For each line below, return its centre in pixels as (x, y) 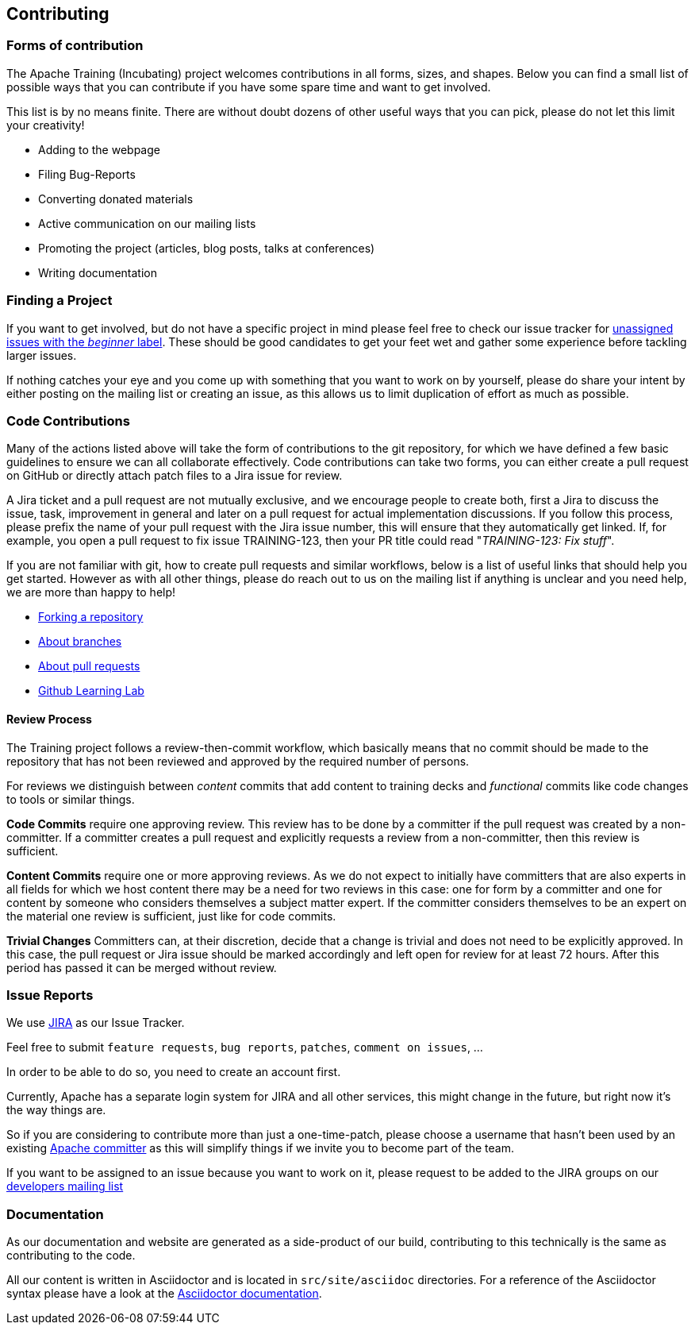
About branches (80, 642)
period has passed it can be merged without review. (142, 967)
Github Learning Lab (91, 691)
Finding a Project (60, 301)
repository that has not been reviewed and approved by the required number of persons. (238, 761)
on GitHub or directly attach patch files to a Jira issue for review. (175, 476)
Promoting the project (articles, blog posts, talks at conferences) (207, 248)
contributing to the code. (71, 1256)
